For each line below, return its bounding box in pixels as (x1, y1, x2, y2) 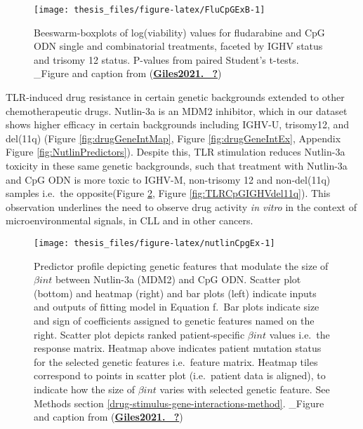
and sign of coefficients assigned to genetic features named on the (34, 313, 315, 327)
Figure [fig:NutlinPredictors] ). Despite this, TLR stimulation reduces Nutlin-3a (6, 144, 345, 159)
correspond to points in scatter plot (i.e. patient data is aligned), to (34, 368, 326, 383)
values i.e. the (269, 327, 330, 341)
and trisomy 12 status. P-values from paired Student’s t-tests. (34, 52, 299, 67)
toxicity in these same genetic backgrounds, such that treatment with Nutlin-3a (6, 158, 348, 172)
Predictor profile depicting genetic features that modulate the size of (34, 258, 329, 273)
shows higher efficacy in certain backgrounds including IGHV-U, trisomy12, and (6, 117, 350, 132)
